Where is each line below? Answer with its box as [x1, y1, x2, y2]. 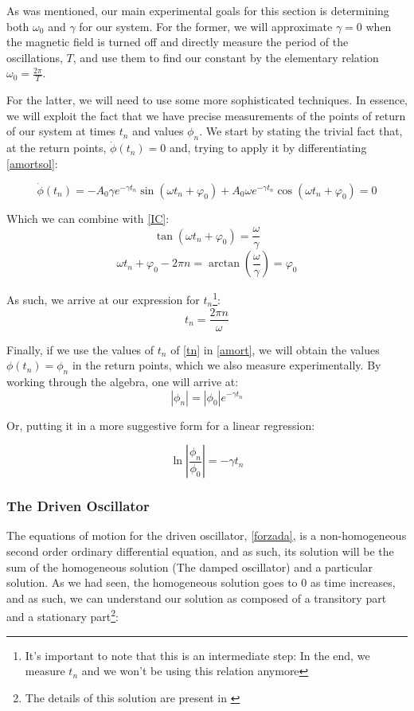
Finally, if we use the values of [6, 341, 154, 357]
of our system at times [6, 123, 116, 139]
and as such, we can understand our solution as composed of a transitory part [6, 589, 387, 606]
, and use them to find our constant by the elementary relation [72, 49, 379, 65]
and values [132, 123, 184, 139]
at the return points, [6, 139, 107, 156]
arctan [208, 258, 240, 270]
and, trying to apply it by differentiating [169, 139, 367, 156]
